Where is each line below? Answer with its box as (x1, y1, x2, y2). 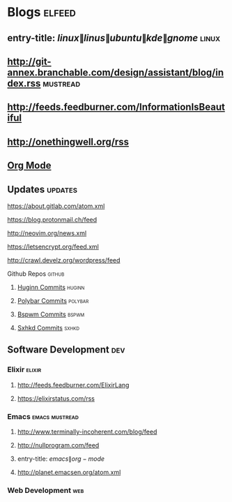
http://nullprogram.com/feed (17, 441, 100, 449)
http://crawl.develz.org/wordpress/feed (7, 256, 121, 264)
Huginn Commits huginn (17, 283, 85, 291)
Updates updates (7, 183, 78, 195)
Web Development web (7, 485, 84, 495)
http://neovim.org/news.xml (7, 228, 87, 237)
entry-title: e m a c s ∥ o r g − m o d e (17, 455, 105, 463)
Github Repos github (7, 270, 65, 278)
